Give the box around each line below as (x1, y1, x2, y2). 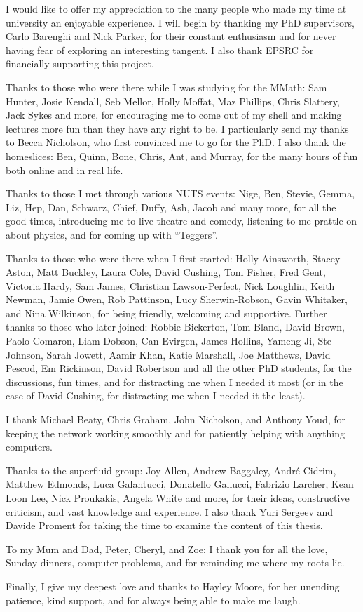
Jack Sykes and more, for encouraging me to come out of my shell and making (6, 107, 342, 122)
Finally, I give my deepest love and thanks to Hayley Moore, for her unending (6, 578, 340, 593)
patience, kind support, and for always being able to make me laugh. (6, 592, 301, 607)
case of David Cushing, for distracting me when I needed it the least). (6, 388, 306, 403)
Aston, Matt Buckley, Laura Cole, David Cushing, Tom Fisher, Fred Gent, (6, 265, 326, 279)
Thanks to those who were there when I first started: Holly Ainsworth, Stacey (6, 251, 341, 265)
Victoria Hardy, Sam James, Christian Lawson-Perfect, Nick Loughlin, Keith (6, 278, 335, 293)
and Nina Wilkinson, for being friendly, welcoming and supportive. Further (6, 305, 327, 320)
